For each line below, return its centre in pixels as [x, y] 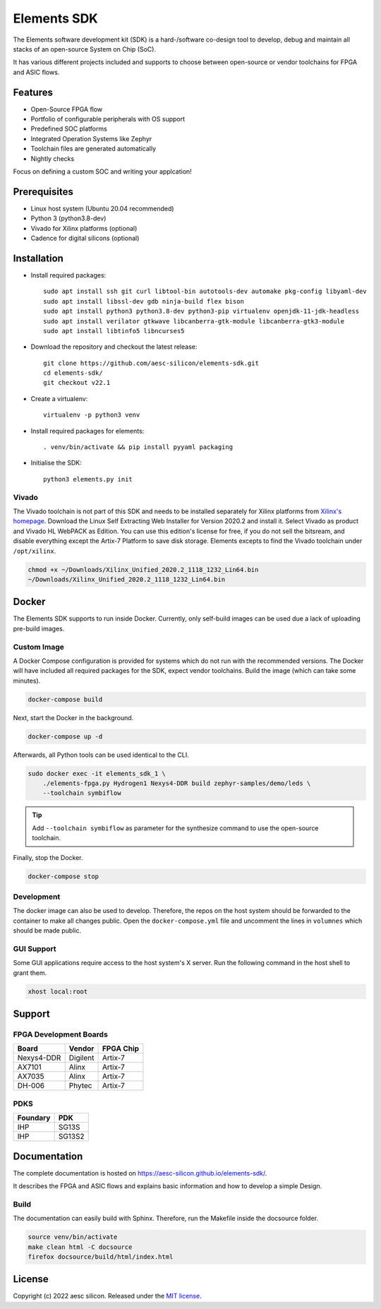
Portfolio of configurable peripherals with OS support [108, 119]
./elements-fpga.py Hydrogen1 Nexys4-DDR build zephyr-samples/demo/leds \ [177, 783]
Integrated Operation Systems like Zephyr [91, 138]
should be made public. [47, 931]
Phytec [80, 1086]
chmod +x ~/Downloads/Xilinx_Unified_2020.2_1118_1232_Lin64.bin [143, 569]
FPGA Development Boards [61, 1034]
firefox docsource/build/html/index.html [101, 1256]
